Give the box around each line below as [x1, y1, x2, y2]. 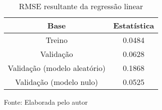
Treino [46, 34, 68, 45]
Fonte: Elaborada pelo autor [4, 97, 88, 107]
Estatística [113, 20, 154, 31]
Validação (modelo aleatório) [8, 62, 106, 73]
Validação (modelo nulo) [15, 76, 98, 87]
